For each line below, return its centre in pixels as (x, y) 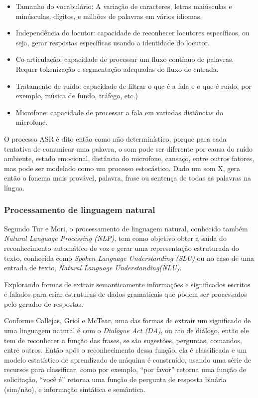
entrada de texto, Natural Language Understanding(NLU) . (93, 268)
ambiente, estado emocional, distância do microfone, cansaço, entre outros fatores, (129, 158)
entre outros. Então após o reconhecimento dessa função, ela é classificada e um (126, 350)
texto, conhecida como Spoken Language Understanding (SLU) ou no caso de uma (129, 258)
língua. (14, 187)
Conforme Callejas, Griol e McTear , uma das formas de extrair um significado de (128, 320)
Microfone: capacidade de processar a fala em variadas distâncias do (120, 112)
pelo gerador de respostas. (44, 303)
